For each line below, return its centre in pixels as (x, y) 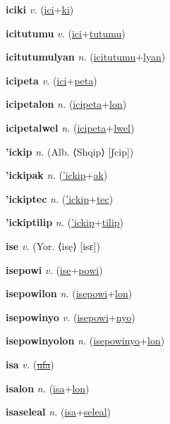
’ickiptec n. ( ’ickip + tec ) (60, 198)
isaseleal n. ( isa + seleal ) (58, 412)
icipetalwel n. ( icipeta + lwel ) (70, 127)
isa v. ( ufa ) (30, 364)
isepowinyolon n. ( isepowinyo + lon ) (85, 341)
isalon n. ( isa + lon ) (48, 388)
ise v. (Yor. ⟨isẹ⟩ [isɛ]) (53, 245)
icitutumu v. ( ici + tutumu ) (66, 33)
